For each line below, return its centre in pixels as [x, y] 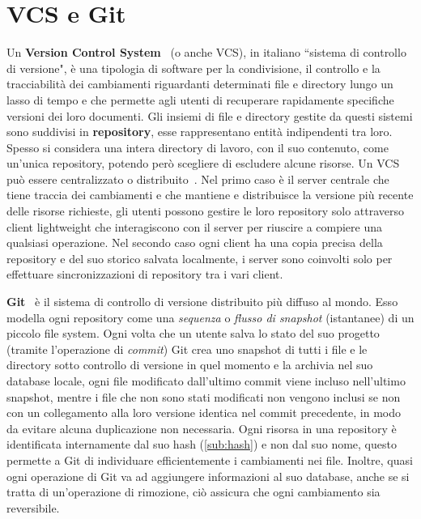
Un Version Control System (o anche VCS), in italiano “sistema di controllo [206, 52]
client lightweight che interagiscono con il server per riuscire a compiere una [195, 226]
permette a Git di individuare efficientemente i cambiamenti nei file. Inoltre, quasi [210, 459]
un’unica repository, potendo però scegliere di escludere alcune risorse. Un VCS [203, 163]
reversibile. [33, 507]
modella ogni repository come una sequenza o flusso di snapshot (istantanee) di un [210, 317]
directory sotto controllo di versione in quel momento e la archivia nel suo [190, 365]
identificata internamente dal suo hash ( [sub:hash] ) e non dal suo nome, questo [202, 444]
